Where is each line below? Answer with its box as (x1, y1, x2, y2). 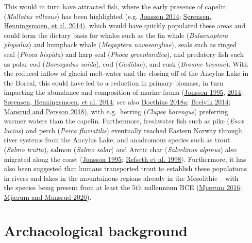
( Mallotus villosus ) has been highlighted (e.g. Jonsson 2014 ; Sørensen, (4, 11, 212, 21)
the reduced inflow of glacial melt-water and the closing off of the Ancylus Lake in (4, 68, 249, 78)
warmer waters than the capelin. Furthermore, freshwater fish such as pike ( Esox (4, 116, 244, 126)
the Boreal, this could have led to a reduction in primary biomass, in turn (4, 77, 224, 87)
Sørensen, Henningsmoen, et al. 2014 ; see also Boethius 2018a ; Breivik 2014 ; (4, 96, 231, 106)
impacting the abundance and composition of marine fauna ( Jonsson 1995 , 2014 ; (4, 87, 243, 97)
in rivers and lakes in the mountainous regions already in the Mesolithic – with (4, 173, 239, 183)
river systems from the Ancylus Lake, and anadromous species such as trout (4, 135, 230, 145)
